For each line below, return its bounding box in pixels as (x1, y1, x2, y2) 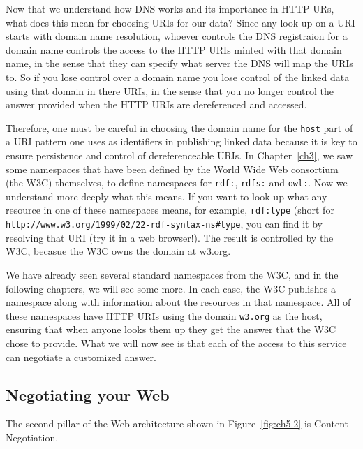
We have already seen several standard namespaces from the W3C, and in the (6, 267, 339, 281)
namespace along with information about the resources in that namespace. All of (6, 295, 351, 309)
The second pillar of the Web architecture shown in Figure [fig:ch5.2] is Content (6, 416, 348, 431)
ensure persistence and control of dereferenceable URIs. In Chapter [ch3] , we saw (6, 148, 353, 162)
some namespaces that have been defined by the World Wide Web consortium (6, 161, 339, 176)
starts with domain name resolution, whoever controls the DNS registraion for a (6, 29, 348, 43)
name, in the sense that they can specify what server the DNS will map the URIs (6, 56, 353, 71)
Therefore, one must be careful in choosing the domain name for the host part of (6, 120, 353, 135)
